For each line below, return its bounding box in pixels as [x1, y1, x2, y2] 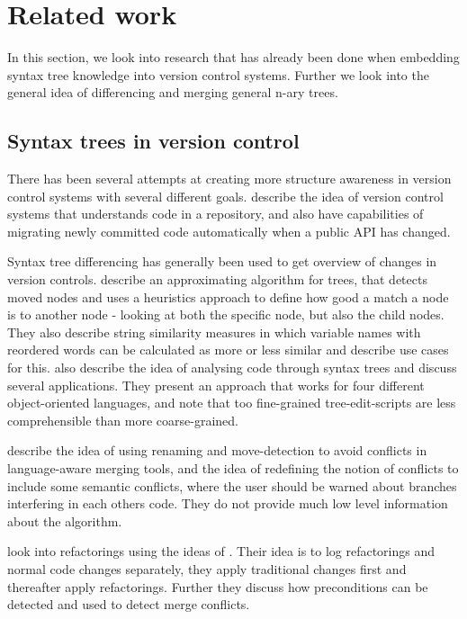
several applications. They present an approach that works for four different [7, 375, 425, 394]
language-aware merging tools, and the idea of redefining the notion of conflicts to [7, 459, 459, 478]
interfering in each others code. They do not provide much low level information [7, 494, 448, 513]
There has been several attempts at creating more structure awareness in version [7, 169, 452, 188]
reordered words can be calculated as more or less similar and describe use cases [7, 340, 449, 359]
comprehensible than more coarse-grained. [7, 410, 238, 429]
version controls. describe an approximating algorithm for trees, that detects [7, 270, 427, 289]
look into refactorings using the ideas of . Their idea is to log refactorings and [7, 542, 436, 561]
